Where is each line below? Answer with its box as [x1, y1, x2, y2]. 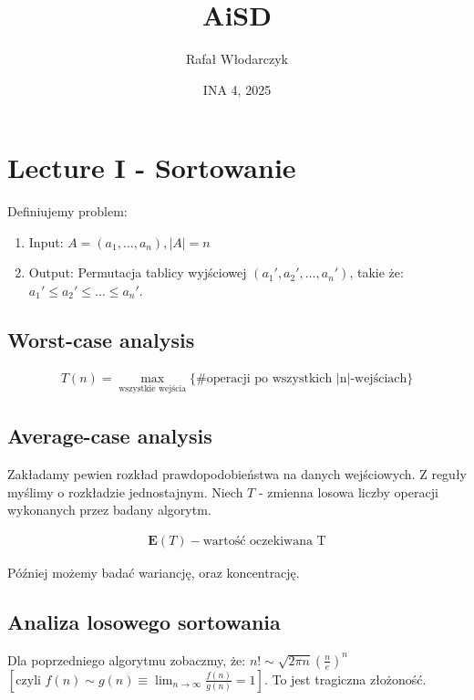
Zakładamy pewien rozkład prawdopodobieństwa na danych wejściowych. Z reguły [7, 465, 467, 484]
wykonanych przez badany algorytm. [7, 500, 211, 519]
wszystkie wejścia [118, 383, 187, 393]
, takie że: [349, 263, 404, 282]
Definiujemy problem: [7, 202, 128, 221]
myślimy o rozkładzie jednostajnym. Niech [7, 482, 243, 501]
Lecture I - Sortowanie [7, 149, 296, 186]
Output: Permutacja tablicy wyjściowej [28, 263, 247, 282]
